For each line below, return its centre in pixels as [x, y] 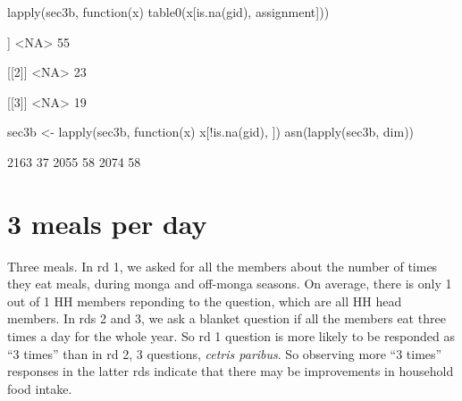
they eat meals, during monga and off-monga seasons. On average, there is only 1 [230, 284]
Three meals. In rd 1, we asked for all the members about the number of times [223, 266]
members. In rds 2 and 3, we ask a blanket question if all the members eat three [227, 318]
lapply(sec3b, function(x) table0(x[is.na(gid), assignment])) [168, 12]
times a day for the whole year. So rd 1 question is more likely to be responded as [231, 336]
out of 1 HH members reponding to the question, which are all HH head [205, 301]
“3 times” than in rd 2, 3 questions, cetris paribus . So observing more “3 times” [225, 353]
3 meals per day [107, 223]
